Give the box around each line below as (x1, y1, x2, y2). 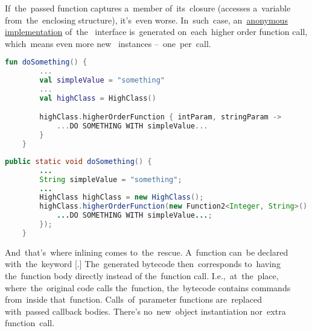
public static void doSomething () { (5, 157, 152, 166)
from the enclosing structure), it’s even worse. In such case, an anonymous (5, 13, 288, 26)
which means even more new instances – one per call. (5, 37, 211, 49)
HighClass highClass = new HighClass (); (39, 193, 204, 202)
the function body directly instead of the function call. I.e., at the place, (5, 269, 279, 282)
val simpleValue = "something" (39, 76, 165, 85)
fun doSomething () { (5, 58, 88, 67)
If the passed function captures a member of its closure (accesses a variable (5, 2, 291, 14)
